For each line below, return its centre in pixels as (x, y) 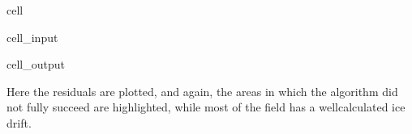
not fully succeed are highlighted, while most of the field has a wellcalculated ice (206, 107)
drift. (19, 122)
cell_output (36, 64)
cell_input (32, 37)
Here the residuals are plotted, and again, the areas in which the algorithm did (202, 91)
